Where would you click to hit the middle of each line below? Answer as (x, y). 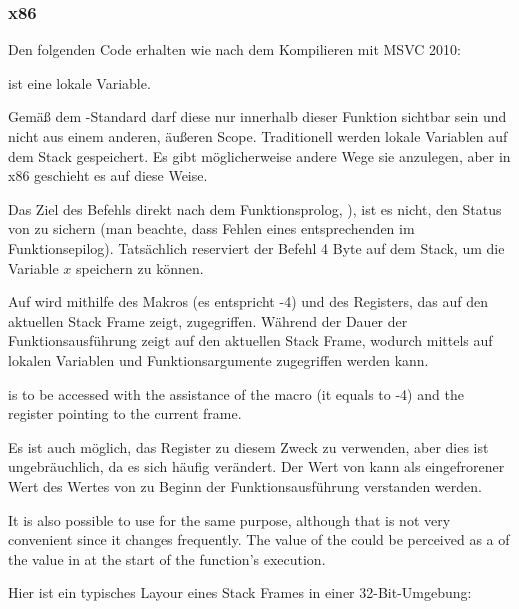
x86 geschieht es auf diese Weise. (108, 175)
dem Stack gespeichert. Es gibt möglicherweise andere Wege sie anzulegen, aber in (259, 155)
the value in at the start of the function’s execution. (167, 558)
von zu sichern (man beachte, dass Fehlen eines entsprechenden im (211, 228)
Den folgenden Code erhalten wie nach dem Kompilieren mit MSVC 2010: (234, 49)
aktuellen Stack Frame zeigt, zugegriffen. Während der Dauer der (208, 320)
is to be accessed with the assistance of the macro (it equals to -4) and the (236, 393)
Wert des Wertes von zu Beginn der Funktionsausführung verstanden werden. (245, 485)
